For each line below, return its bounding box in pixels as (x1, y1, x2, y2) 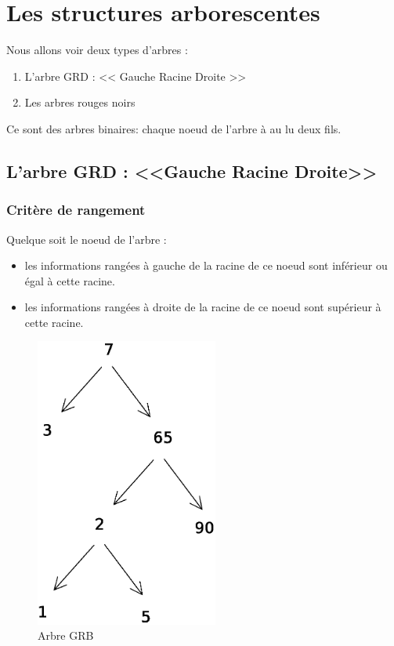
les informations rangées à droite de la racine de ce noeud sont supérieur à (24, 299, 381, 315)
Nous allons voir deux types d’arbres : (6, 42, 188, 58)
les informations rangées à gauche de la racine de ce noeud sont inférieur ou (24, 257, 388, 274)
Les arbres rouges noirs (24, 94, 136, 111)
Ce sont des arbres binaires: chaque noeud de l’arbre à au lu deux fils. (6, 120, 342, 136)
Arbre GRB (38, 627, 94, 644)
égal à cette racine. (24, 272, 115, 289)
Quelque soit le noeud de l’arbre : (6, 230, 167, 247)
